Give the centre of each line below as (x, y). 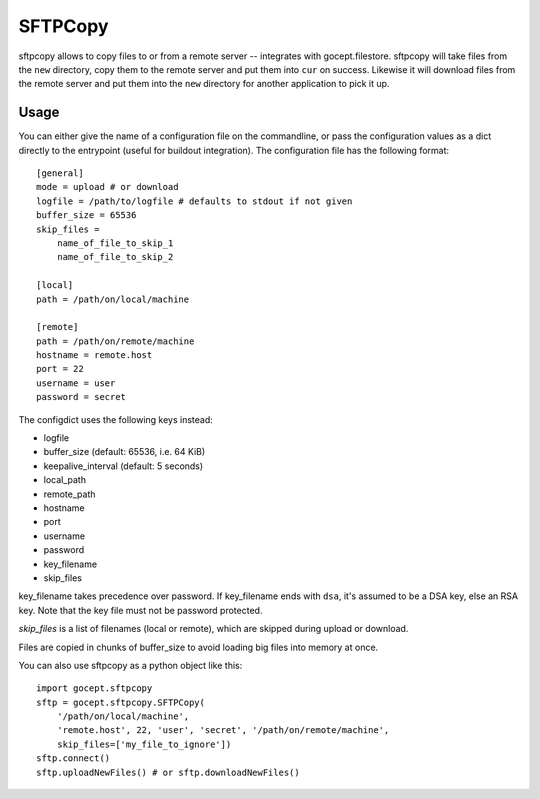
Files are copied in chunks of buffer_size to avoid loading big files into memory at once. (198, 647)
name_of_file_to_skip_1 (115, 243)
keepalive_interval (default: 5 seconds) (123, 466)
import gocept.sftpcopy (94, 688)
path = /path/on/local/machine (113, 299)
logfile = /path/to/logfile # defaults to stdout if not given (194, 201)
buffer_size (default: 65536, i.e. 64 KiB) (124, 452)
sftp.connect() (73, 758)
